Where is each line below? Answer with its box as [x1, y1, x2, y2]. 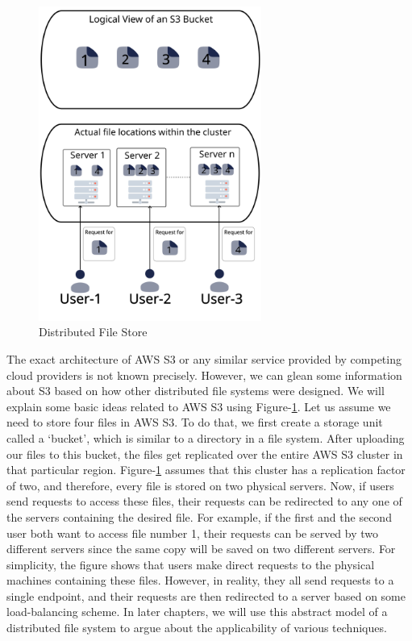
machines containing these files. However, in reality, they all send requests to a [6, 572, 394, 589]
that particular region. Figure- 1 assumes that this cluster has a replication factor [6, 461, 406, 478]
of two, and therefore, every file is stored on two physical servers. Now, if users [6, 477, 394, 493]
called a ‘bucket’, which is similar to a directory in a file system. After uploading [6, 429, 405, 446]
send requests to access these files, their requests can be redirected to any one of [6, 493, 402, 510]
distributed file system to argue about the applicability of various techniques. [6, 619, 387, 636]
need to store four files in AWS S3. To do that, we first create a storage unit [6, 414, 383, 431]
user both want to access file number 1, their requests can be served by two [6, 524, 379, 541]
